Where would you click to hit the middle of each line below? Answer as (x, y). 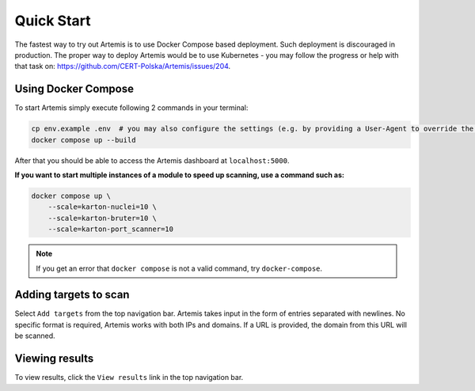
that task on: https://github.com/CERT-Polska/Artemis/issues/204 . (123, 66)
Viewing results (54, 359)
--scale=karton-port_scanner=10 (111, 229)
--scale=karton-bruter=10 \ (103, 218)
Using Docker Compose (74, 89)
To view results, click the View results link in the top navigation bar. (129, 378)
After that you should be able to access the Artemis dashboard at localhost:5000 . (152, 160)
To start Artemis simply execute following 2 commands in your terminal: (131, 108)
